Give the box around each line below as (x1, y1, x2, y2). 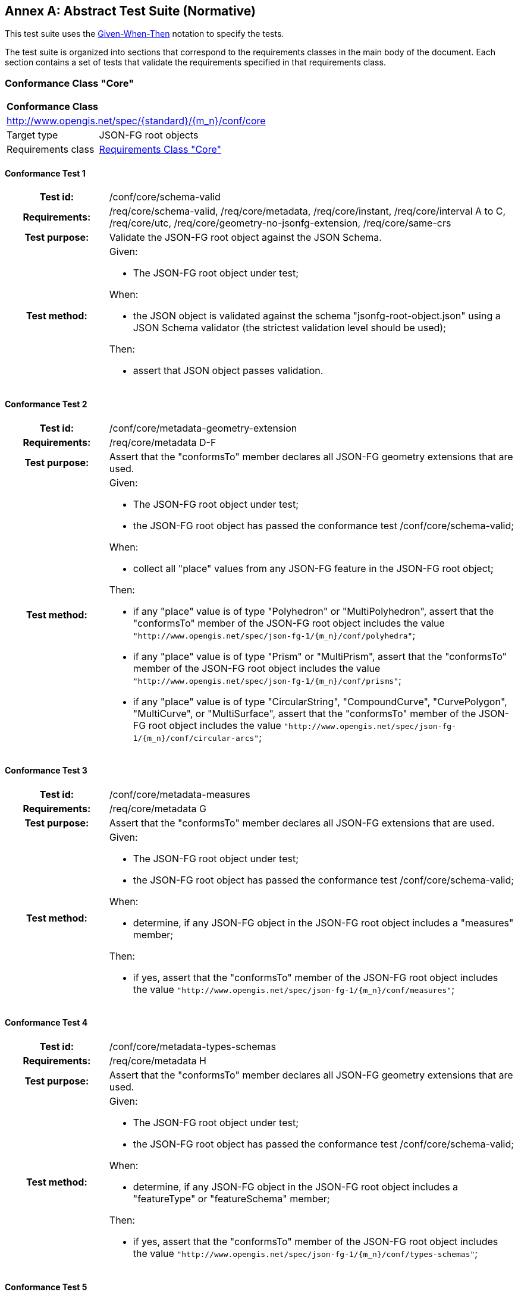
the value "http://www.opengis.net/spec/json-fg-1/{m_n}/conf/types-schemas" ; (133, 1247, 478, 1260)
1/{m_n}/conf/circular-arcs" (133, 733, 259, 743)
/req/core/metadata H (109, 1055, 206, 1067)
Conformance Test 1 (5, 168, 86, 178)
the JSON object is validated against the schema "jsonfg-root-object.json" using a (133, 310, 501, 322)
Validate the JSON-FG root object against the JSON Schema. (109, 231, 382, 244)
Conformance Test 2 (5, 399, 87, 409)
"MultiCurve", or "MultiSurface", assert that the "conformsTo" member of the (133, 707, 476, 719)
